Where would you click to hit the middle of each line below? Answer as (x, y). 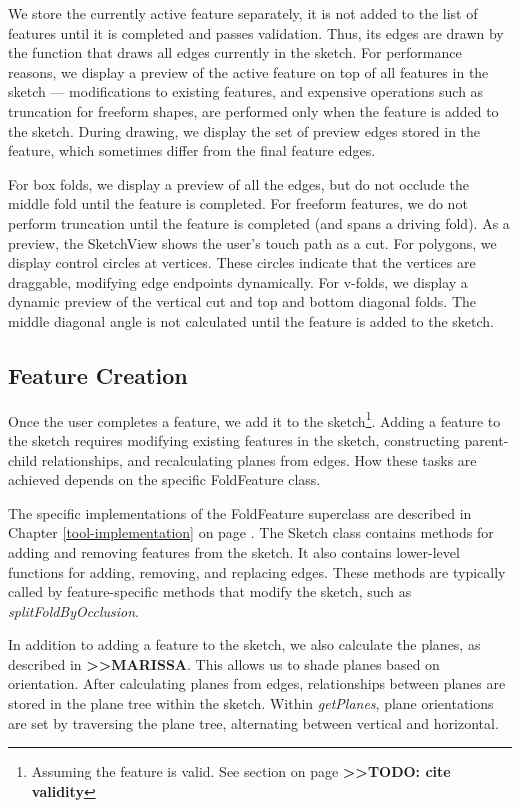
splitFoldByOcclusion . (73, 610)
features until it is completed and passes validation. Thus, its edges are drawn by (256, 32)
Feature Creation (98, 374)
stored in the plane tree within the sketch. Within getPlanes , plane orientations (251, 703)
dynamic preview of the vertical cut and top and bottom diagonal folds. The (242, 301)
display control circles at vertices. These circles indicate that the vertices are (242, 262)
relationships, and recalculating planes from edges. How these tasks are (259, 459)
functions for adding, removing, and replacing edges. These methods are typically (257, 571)
